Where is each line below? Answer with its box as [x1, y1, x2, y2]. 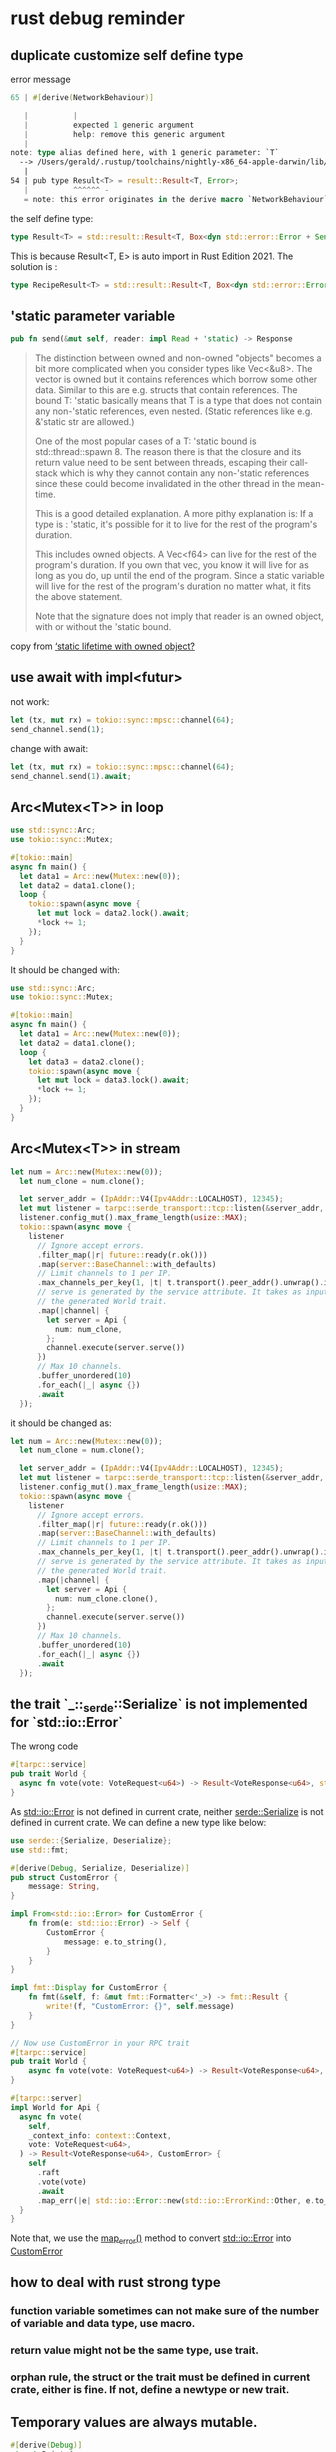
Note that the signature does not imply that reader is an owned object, [34, 610, 324, 622]
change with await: [10, 742, 88, 754]
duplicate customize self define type [10, 47, 244, 64]
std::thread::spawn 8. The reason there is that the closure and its [34, 446, 302, 458]
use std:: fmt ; [10, 1845, 70, 1855]
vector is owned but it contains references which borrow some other [34, 373, 318, 386]
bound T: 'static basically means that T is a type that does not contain [34, 395, 323, 407]
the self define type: [10, 212, 94, 224]
